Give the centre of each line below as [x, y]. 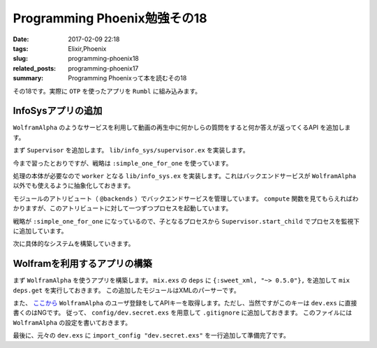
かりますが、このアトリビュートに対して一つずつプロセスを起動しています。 [123, 208]
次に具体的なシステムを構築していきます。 [74, 244]
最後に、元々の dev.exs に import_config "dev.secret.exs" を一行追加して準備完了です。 [151, 335]
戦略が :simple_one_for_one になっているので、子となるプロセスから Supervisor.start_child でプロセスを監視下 [186, 221]
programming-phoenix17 [103, 68]
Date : [21, 39]
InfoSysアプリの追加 [58, 111]
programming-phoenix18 [104, 59]
